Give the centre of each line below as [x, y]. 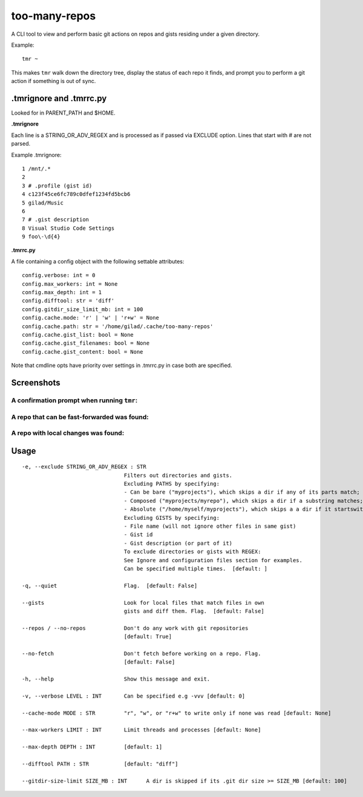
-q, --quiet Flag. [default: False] [110, 586]
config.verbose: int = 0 [59, 275]
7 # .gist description [56, 220]
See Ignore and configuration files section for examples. [213, 560]
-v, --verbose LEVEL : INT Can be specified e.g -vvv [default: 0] [134, 696]
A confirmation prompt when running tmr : [74, 400]
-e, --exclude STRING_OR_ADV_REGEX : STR [84, 467]
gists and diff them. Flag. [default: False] [194, 611]
